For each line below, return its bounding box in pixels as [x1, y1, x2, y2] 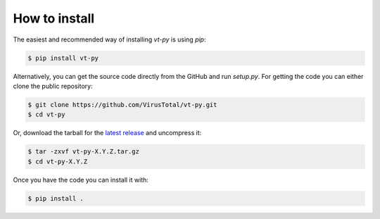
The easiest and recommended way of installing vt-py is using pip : [13, 35, 206, 44]
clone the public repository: [13, 82, 93, 90]
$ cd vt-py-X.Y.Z [27, 157, 88, 165]
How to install [13, 11, 95, 26]
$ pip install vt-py [27, 54, 99, 62]
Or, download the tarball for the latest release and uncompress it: [13, 129, 202, 137]
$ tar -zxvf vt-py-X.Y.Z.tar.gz [27, 148, 140, 156]
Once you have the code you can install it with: [13, 175, 149, 184]
